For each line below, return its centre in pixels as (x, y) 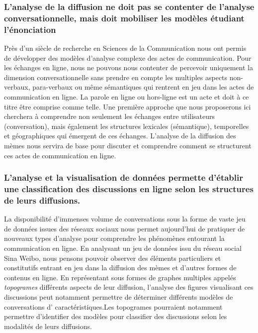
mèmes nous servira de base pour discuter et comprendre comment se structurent (128, 145)
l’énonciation (30, 29)
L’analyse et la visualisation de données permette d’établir (124, 177)
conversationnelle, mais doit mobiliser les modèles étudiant (124, 18)
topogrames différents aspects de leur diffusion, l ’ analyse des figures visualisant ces (129, 287)
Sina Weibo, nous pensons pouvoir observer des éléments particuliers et (113, 258)
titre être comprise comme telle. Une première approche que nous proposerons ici (128, 106)
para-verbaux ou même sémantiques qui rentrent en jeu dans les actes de (143, 87)
